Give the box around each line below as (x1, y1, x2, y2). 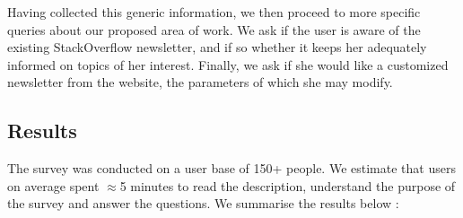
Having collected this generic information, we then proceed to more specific (7, 3, 421, 21)
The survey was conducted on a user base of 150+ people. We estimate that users (7, 159, 456, 178)
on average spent (7, 176, 100, 195)
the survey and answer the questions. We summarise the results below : (7, 194, 399, 213)
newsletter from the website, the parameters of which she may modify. (7, 73, 393, 92)
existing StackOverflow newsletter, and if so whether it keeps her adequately (7, 38, 427, 57)
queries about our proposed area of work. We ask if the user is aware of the (7, 20, 421, 39)
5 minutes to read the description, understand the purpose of (119, 176, 456, 195)
